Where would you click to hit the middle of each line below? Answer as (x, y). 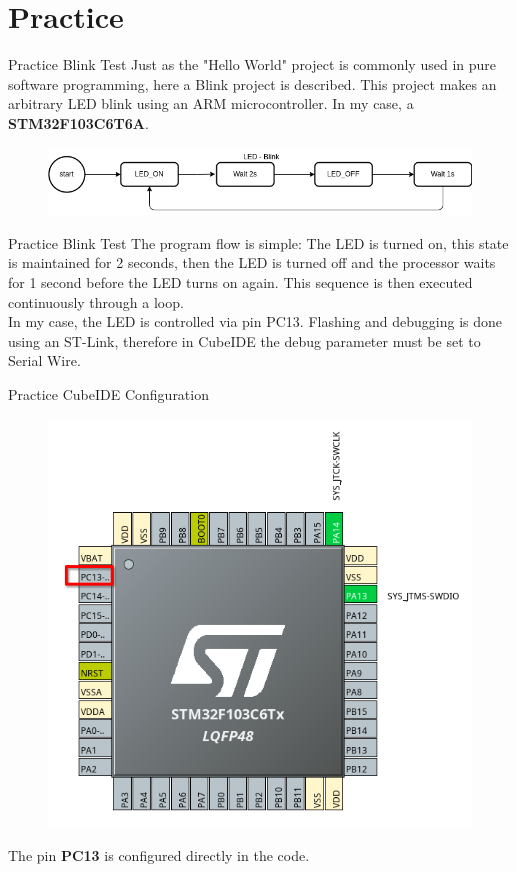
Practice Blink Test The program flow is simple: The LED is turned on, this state (258, 242)
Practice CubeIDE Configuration (108, 393)
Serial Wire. (44, 360)
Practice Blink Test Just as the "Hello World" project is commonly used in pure (252, 64)
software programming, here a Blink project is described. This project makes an (252, 83)
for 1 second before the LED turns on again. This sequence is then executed (240, 281)
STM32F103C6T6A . (78, 122)
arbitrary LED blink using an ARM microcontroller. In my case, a (211, 103)
